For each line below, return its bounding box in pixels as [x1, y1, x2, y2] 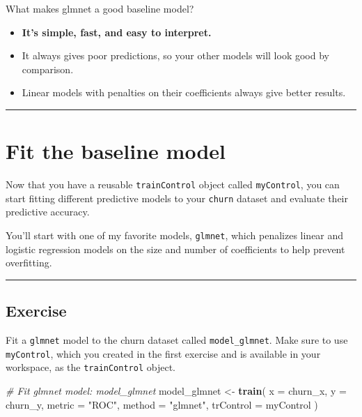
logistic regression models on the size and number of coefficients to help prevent [6, 241, 345, 256]
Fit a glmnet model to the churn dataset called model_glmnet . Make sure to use [6, 333, 348, 347]
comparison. [22, 61, 74, 76]
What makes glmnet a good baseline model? [6, 1, 194, 15]
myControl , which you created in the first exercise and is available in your [6, 346, 321, 361]
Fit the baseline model [6, 137, 226, 165]
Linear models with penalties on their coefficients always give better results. [22, 85, 346, 100]
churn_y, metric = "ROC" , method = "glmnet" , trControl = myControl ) [6, 397, 318, 411]
